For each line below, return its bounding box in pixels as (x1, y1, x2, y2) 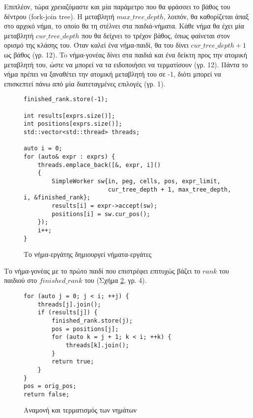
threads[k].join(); (65, 341, 129, 349)
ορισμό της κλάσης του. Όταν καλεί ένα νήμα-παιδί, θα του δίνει (4, 40, 189, 50)
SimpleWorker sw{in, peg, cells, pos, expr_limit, (52, 177, 221, 185)
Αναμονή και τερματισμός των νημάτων (24, 405, 137, 415)
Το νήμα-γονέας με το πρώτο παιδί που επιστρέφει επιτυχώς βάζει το (4, 265, 200, 276)
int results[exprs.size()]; (24, 112, 115, 119)
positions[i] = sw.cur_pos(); (52, 210, 150, 218)
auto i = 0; (24, 145, 62, 152)
